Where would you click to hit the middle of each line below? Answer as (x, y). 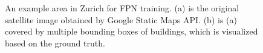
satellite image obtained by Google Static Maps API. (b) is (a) (121, 19)
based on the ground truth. (55, 43)
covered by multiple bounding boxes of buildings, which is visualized (131, 31)
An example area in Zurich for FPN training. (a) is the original (122, 8)
